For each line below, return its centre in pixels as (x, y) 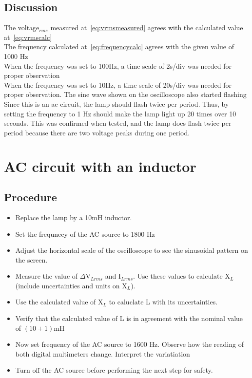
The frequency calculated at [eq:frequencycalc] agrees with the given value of (119, 47)
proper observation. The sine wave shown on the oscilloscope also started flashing (125, 94)
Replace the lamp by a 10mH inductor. (74, 217)
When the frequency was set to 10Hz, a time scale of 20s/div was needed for (118, 85)
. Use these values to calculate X (182, 276)
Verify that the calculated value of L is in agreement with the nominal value (129, 318)
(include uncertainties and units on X (71, 285)
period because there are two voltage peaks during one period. (97, 132)
